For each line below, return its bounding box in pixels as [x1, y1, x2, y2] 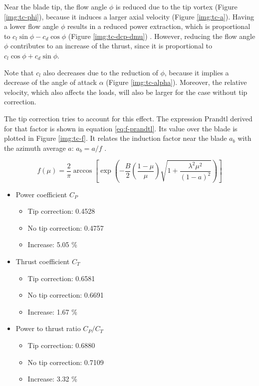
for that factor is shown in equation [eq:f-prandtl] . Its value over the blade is [4, 123, 238, 133]
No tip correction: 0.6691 [27, 290, 104, 300]
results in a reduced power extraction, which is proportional [67, 21, 251, 31]
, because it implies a [164, 67, 229, 77]
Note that [4, 67, 34, 77]
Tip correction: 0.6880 [27, 340, 95, 350]
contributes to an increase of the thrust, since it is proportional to [10, 40, 212, 51]
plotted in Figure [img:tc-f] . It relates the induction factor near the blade [4, 133, 227, 143]
